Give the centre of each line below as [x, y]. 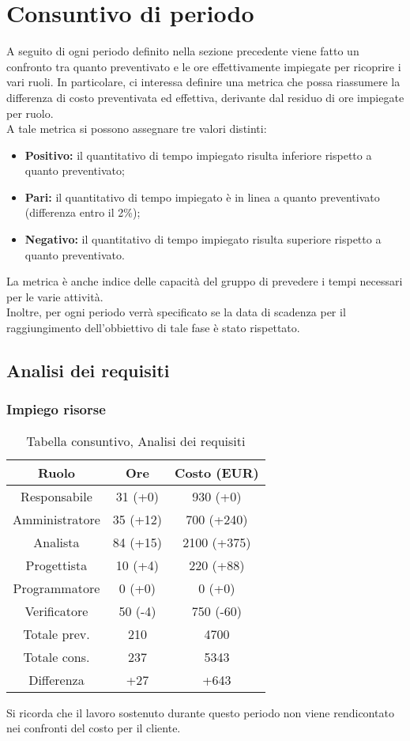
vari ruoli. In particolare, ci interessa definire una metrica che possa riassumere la [203, 82]
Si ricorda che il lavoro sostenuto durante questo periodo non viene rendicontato [200, 712]
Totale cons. [56, 656]
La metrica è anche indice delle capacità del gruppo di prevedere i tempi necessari [205, 281]
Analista [56, 542]
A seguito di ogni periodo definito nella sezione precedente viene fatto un [183, 51]
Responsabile [56, 496]
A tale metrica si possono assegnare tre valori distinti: [137, 129]
